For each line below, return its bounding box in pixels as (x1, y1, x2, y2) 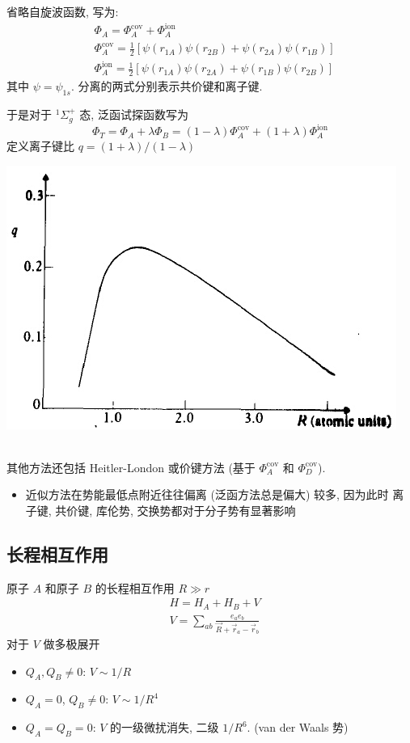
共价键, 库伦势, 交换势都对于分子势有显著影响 (55, 502, 296, 519)
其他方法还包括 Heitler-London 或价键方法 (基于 (6, 458, 256, 475)
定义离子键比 (6, 137, 74, 154)
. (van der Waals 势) (247, 719, 349, 736)
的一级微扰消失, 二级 (110, 719, 219, 736)
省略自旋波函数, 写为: (6, 3, 119, 19)
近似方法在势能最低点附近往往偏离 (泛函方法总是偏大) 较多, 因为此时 (25, 486, 389, 503)
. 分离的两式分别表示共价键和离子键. (70, 78, 263, 95)
